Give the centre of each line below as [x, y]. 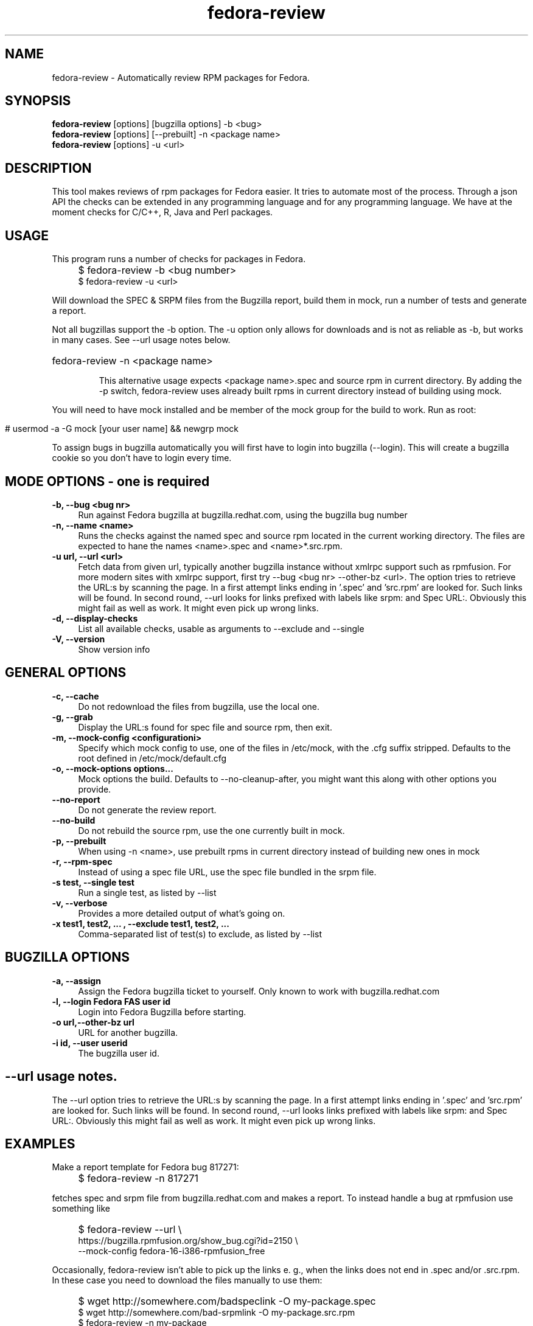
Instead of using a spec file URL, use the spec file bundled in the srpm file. [227, 872]
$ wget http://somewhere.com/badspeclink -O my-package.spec [227, 1301]
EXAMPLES [40, 1144]
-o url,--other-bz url [93, 1022]
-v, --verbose [80, 903]
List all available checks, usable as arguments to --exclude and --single [221, 628]
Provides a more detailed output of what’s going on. [182, 913]
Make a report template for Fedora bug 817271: [145, 1167]
